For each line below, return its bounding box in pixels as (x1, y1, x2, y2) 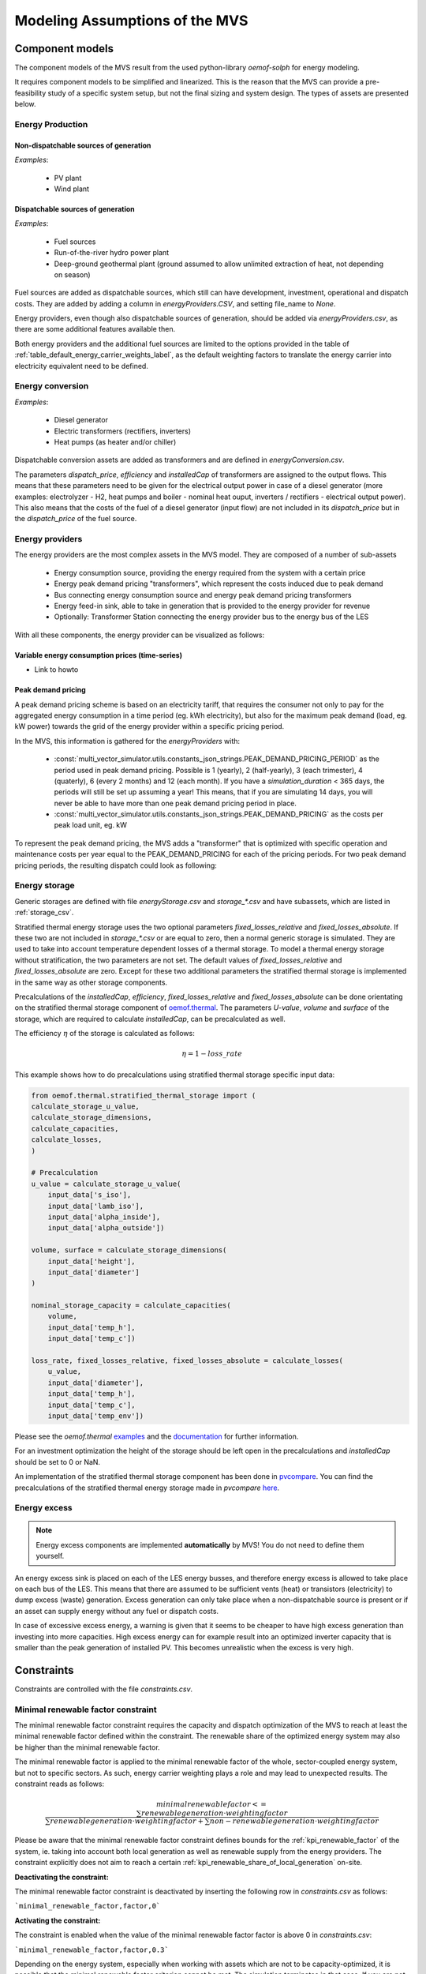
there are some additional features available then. (14, 325, 176, 334)
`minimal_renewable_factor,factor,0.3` (14, 1945, 169, 1954)
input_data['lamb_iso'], (47, 1201, 144, 1210)
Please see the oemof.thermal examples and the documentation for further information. (14, 1432, 299, 1441)
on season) (54, 269, 91, 280)
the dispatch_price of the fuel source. (14, 514, 137, 524)
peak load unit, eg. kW (54, 820, 128, 830)
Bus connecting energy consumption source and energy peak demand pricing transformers (54, 590, 352, 599)
